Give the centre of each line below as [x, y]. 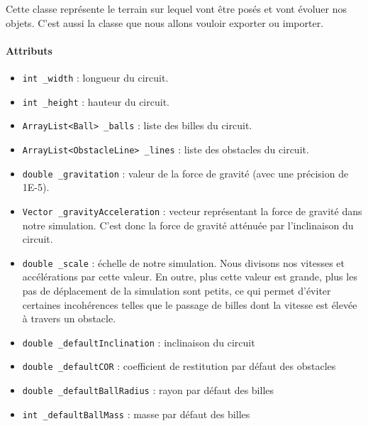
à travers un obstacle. [69, 318]
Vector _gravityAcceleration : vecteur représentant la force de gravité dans [192, 211]
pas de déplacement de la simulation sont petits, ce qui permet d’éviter [177, 290]
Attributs [29, 50]
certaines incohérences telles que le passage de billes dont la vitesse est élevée [190, 304]
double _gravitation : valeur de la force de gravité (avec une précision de [185, 173]
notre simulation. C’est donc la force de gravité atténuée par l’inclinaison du [188, 225]
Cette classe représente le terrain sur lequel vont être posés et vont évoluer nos [176, 9]
